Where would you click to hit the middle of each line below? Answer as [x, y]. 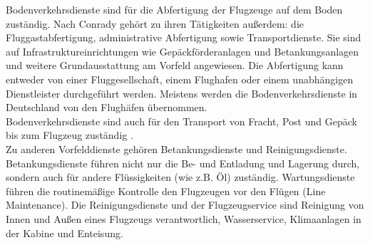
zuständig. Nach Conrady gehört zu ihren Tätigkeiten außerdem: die [155, 23]
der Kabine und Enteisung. [65, 233]
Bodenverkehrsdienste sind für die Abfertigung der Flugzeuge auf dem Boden [174, 9]
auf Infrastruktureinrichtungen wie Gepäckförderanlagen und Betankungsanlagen [183, 51]
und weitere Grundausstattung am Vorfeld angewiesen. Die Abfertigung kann [175, 65]
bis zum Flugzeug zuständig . [70, 135]
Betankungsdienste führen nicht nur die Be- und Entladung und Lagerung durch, [183, 163]
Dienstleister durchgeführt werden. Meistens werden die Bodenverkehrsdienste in [182, 93]
